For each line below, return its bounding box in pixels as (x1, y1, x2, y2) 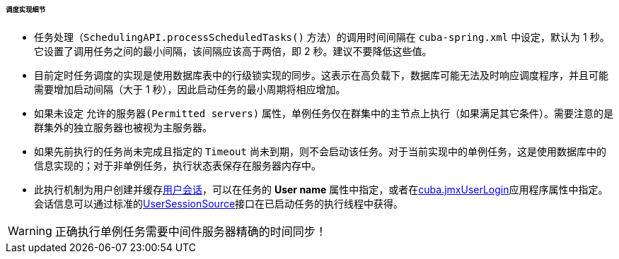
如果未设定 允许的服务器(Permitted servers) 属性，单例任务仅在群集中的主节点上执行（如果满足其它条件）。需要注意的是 (34, 107, 614, 119)
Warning (8, 223, 52, 238)
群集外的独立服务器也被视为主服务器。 (34, 121, 212, 133)
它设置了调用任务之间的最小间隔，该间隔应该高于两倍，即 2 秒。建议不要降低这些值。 (34, 44, 432, 57)
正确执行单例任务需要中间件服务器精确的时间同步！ (54, 224, 327, 239)
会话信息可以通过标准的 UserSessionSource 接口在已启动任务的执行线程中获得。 (34, 197, 404, 210)
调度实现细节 (6, 6, 46, 13)
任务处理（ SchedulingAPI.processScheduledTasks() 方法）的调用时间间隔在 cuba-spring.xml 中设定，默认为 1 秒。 (34, 30, 610, 43)
